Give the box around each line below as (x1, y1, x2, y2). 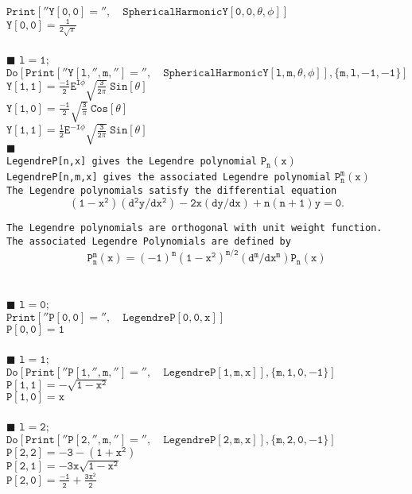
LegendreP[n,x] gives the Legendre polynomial (6, 156, 257, 168)
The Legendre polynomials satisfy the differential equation (6, 184, 337, 196)
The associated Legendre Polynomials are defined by (6, 235, 291, 247)
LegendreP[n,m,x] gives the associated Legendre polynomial (6, 171, 332, 183)
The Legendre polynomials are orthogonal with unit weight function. (6, 222, 383, 234)
